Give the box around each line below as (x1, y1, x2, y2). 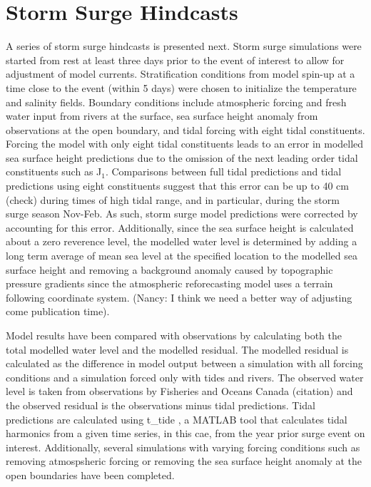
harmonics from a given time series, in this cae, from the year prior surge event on (6, 426, 365, 441)
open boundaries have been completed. (6, 467, 175, 482)
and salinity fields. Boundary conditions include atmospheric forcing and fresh (6, 94, 347, 109)
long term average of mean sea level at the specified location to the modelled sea (6, 248, 357, 263)
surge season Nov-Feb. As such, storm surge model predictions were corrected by (6, 206, 358, 221)
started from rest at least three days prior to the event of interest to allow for (6, 52, 345, 67)
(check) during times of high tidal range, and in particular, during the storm (6, 192, 340, 207)
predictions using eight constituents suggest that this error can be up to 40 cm (6, 178, 349, 193)
